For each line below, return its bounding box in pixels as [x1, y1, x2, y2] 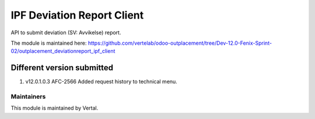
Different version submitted [10, 63, 114, 73]
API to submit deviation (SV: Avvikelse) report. [10, 29, 121, 36]
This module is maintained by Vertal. [10, 104, 99, 111]
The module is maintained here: [10, 39, 87, 46]
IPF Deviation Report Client [10, 9, 144, 21]
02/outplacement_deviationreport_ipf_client [10, 48, 116, 55]
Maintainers [10, 93, 46, 100]
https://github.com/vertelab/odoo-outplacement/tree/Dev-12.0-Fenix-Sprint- [87, 39, 272, 46]
